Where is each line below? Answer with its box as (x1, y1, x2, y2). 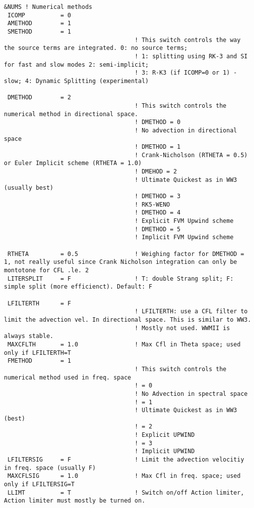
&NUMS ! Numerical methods (4, 3, 92, 10)
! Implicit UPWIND (134, 448, 195, 455)
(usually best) (4, 184, 54, 192)
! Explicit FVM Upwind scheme (134, 217, 234, 225)
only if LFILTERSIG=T (4, 481, 75, 488)
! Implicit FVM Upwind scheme (134, 234, 234, 241)
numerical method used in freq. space (4, 374, 131, 381)
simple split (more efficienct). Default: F (4, 283, 152, 291)
